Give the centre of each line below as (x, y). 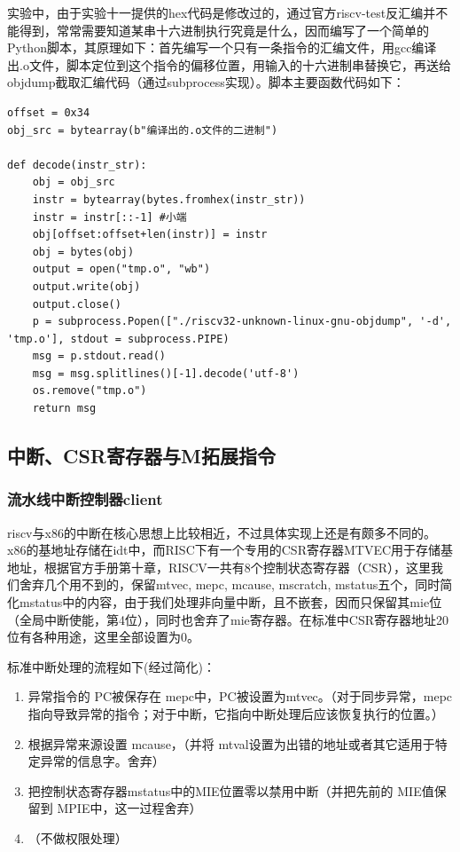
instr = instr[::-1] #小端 (109, 217)
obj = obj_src (74, 182)
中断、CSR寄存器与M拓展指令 (141, 456)
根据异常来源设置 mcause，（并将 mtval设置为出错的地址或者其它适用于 (231, 743)
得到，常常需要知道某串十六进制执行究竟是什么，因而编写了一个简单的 (224, 30)
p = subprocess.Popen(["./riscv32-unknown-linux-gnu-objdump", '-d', (242, 322)
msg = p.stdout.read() (99, 356)
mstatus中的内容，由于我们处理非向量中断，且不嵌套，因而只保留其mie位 (230, 602)
